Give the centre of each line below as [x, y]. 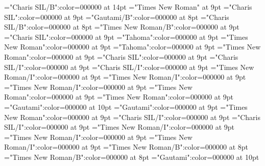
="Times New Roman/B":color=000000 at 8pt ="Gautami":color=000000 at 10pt [132, 157]
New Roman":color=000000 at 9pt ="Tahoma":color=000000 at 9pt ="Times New [132, 47]
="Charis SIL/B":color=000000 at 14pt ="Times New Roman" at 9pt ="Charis [128, 7]
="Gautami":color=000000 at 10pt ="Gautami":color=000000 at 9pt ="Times [126, 106]
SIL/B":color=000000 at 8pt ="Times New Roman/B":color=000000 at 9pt [122, 27]
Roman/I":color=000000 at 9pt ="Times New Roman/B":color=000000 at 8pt [126, 147]
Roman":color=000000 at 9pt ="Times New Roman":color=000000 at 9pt [119, 97]
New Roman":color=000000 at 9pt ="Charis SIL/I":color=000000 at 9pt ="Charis [132, 117]
